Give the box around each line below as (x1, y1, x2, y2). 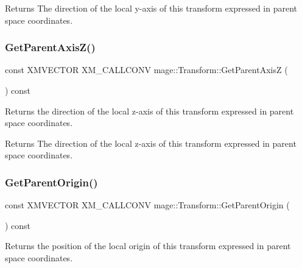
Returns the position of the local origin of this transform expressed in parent (5, 239, 291, 252)
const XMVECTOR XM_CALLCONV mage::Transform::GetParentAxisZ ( (5, 63, 288, 76)
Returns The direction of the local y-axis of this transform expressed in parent (5, 2, 298, 14)
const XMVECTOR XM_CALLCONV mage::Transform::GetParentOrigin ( (5, 199, 290, 211)
